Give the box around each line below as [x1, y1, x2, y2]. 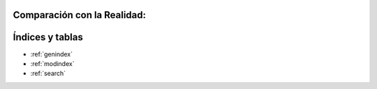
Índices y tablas [13, 31, 83, 43]
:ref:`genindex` [30, 49, 73, 58]
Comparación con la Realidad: [13, 9, 147, 21]
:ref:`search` [30, 70, 66, 78]
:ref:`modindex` [30, 59, 75, 67]
